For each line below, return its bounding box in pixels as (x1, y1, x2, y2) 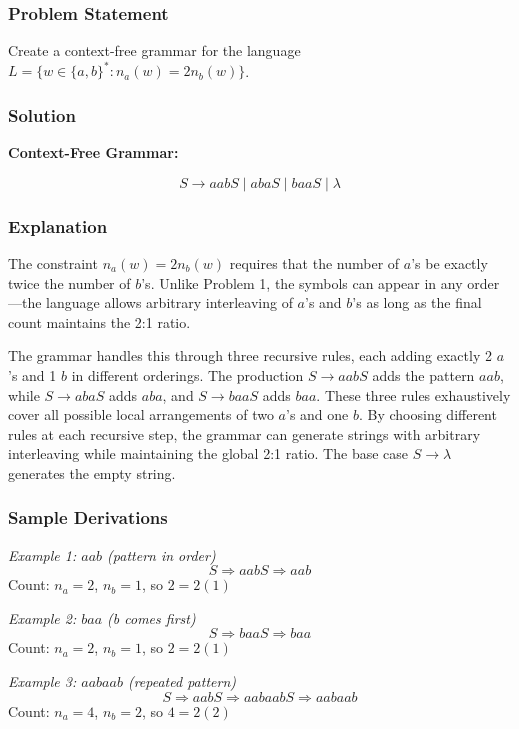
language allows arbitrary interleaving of (46, 292, 293, 313)
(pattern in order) (107, 544, 216, 565)
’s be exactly (411, 252, 488, 273)
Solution (8, 102, 76, 127)
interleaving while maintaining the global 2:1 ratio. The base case (8, 443, 409, 464)
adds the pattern (372, 364, 475, 385)
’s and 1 (8, 364, 57, 385)
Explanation (8, 213, 108, 238)
